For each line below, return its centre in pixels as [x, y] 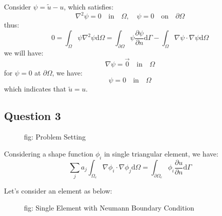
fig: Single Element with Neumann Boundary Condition [109, 207]
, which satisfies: [88, 6]
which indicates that [35, 89]
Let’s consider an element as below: [58, 191]
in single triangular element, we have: [161, 153]
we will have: [24, 52]
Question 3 [32, 116]
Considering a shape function [49, 153]
